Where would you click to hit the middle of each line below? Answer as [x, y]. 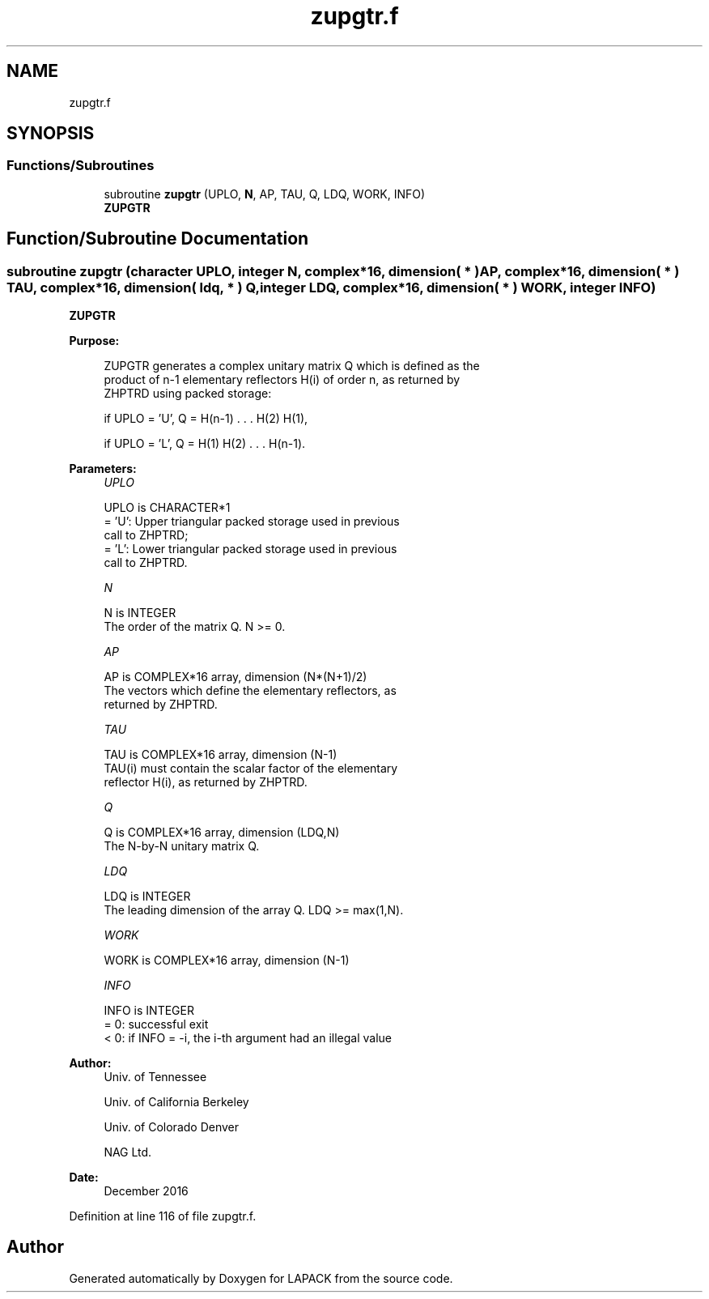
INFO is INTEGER [149, 1011]
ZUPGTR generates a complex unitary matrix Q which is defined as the [292, 366]
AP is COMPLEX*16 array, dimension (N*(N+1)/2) [236, 677]
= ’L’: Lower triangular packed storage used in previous [250, 549]
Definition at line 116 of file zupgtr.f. [163, 1216]
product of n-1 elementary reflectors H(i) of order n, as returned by [282, 380]
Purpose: [94, 341]
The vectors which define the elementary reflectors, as [250, 691]
